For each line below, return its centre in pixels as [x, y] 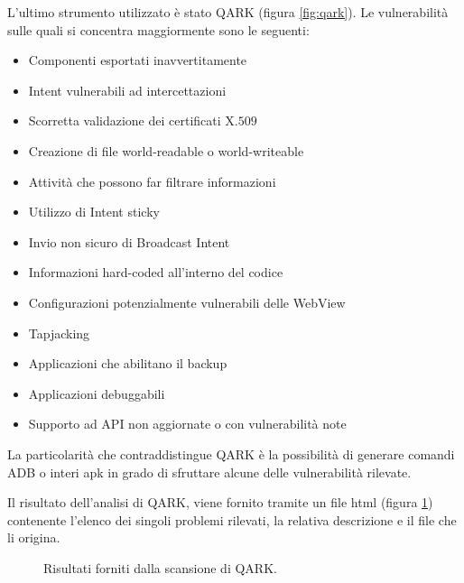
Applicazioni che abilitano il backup [128, 363]
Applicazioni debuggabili [97, 393]
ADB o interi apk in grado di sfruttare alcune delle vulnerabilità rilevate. [209, 472]
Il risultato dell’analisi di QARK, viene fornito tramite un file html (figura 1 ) [220, 502]
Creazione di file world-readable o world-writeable [166, 150]
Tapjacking [59, 333]
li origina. [34, 537]
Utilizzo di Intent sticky [94, 212]
